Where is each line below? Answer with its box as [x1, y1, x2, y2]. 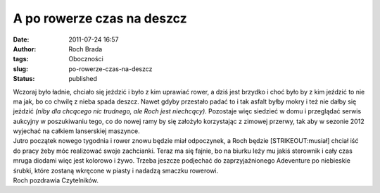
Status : [13, 75, 35, 83]
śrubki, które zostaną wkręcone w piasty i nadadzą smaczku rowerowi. [13, 166, 219, 175]
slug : [13, 64, 28, 73]
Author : [13, 44, 37, 53]
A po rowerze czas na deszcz [13, 11, 188, 26]
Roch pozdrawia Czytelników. [13, 176, 99, 185]
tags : [13, 55, 29, 63]
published [68, 75, 98, 83]
